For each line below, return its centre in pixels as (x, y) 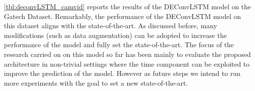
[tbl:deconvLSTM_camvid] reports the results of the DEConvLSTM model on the (127, 6)
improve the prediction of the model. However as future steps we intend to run (122, 73)
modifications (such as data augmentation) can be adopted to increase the (115, 35)
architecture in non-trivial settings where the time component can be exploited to (127, 64)
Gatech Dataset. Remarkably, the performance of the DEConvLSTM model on (123, 16)
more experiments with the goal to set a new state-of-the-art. (96, 82)
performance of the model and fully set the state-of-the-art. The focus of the (119, 45)
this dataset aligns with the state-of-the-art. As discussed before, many (111, 26)
